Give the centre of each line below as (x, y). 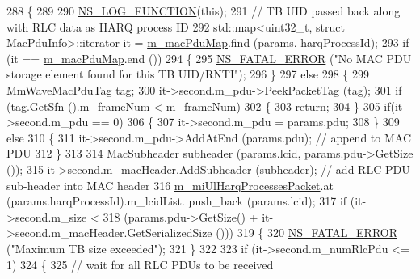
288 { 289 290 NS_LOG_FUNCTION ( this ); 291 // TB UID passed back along (204, 11)
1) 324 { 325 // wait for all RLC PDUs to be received (140, 264)
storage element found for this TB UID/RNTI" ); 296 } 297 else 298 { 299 (188, 74)
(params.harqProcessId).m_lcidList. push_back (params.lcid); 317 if (177, 201)
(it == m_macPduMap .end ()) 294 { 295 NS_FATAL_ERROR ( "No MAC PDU (209, 58)
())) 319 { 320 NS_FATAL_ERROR (307, 232)
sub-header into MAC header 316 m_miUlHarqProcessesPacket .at (170, 185)
